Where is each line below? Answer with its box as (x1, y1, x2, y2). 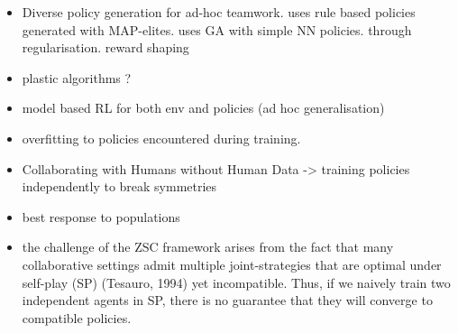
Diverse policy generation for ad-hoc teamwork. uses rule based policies (22, 3, 416, 21)
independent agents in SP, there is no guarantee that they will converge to (22, 291, 433, 310)
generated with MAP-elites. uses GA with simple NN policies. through (22, 20, 412, 39)
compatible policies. (22, 308, 132, 327)
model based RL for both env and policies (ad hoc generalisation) (22, 98, 385, 117)
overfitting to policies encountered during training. (22, 128, 301, 147)
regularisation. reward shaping (22, 38, 189, 57)
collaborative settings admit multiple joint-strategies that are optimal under (22, 254, 442, 273)
